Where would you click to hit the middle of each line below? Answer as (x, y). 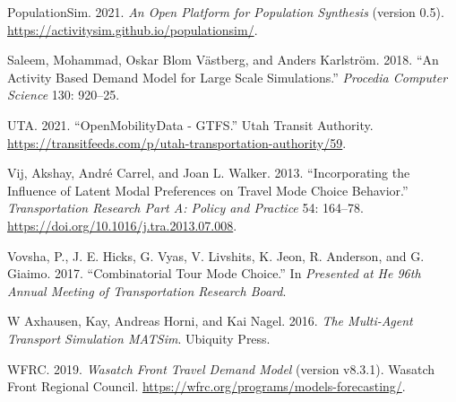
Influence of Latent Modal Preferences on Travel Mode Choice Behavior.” (208, 190)
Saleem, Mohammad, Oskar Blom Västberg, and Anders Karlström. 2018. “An (223, 60)
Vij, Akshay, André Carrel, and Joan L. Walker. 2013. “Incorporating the (209, 173)
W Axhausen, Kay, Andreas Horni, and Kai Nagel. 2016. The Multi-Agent (210, 321)
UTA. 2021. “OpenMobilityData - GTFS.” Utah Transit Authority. (190, 124)
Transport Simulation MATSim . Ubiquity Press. (139, 338)
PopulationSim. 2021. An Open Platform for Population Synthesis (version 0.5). (226, 12)
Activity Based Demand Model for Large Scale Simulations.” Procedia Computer (228, 77)
